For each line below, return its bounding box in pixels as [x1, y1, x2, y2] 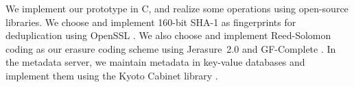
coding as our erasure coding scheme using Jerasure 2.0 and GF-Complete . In [5, 41, 336, 55]
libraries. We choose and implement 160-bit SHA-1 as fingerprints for [5, 14, 296, 29]
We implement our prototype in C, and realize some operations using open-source [5, 1, 349, 15]
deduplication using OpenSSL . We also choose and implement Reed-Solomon [5, 28, 331, 42]
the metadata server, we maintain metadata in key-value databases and [5, 55, 305, 69]
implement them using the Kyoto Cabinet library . [5, 68, 218, 82]
